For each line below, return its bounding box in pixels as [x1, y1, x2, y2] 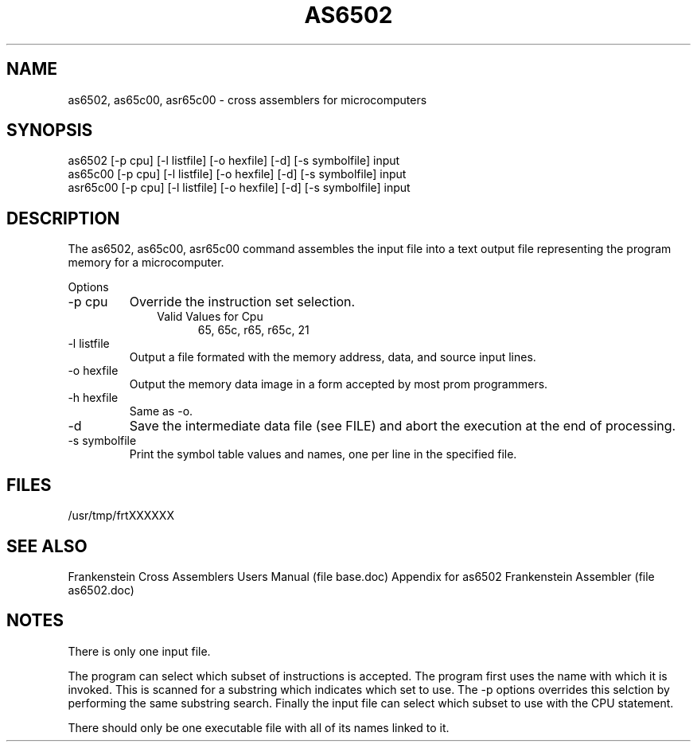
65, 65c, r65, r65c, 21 [197, 323, 310, 337]
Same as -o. [129, 404, 193, 419]
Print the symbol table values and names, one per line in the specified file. [129, 447, 517, 462]
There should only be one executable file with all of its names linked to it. [68, 720, 450, 734]
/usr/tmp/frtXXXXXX [68, 508, 174, 523]
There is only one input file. [68, 644, 211, 658]
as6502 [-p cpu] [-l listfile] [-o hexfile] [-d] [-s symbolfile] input [68, 154, 400, 168]
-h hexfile [68, 391, 119, 405]
